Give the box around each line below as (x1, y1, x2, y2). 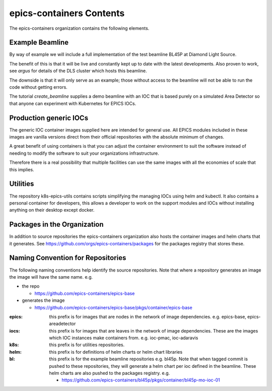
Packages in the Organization (9, 220, 104, 229)
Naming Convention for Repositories (9, 253, 126, 262)
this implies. (9, 166, 35, 172)
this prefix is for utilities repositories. (49, 342, 125, 348)
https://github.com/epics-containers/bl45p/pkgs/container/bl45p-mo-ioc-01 (61, 377, 220, 383)
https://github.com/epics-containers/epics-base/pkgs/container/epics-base (34, 304, 192, 310)
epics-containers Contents (9, 8, 125, 19)
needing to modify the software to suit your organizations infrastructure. (9, 150, 159, 156)
